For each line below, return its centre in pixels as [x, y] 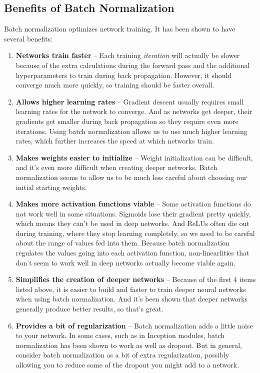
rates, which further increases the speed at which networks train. [115, 141]
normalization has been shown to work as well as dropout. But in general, [129, 345]
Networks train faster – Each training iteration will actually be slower [128, 55]
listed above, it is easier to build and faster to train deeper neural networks [131, 289]
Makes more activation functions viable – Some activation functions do [133, 204]
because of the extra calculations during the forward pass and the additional [133, 65]
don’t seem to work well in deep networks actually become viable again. [126, 262]
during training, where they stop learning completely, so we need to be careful [135, 233]
